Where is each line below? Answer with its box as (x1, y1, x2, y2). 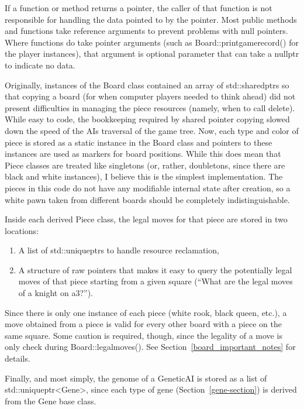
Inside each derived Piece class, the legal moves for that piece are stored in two (5, 213, 288, 225)
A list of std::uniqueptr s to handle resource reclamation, (18, 244, 219, 256)
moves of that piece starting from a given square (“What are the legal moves (18, 275, 293, 287)
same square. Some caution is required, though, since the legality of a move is (5, 329, 282, 341)
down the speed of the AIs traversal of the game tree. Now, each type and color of (5, 124, 299, 136)
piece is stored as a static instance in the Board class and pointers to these (5, 136, 272, 148)
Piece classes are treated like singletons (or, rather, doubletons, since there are (5, 159, 285, 171)
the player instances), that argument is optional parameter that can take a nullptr (5, 47, 299, 60)
